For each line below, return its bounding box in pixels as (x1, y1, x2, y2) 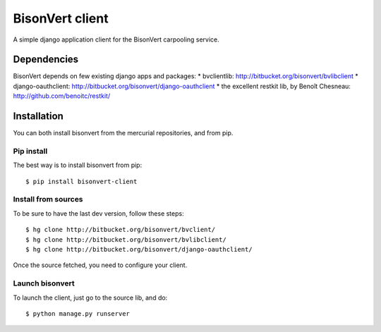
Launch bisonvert (13, 278, 75, 288)
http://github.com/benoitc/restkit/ (13, 92, 111, 100)
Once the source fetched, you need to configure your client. (13, 261, 188, 269)
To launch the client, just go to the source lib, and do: (13, 293, 168, 302)
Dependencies (13, 54, 79, 66)
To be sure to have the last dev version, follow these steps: (13, 209, 184, 218)
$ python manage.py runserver (25, 309, 131, 317)
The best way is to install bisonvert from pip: (13, 161, 143, 169)
